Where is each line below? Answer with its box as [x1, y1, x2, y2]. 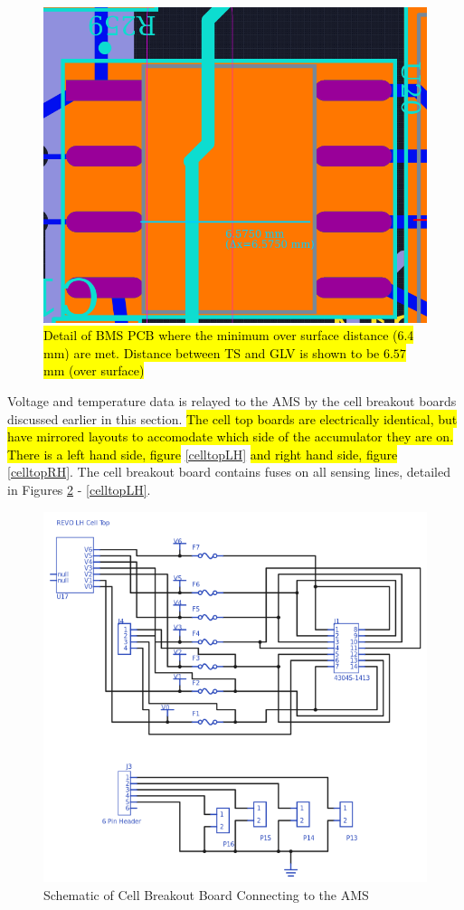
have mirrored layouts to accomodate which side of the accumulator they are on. [7, 427, 454, 446]
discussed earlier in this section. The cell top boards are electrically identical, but [7, 409, 458, 428]
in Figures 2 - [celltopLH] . [7, 479, 151, 498]
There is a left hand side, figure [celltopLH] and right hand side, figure [7, 444, 398, 463]
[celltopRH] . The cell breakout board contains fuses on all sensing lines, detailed [7, 462, 450, 481]
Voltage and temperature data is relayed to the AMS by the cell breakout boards [7, 391, 457, 410]
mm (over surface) [43, 361, 145, 380]
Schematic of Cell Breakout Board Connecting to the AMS [43, 885, 369, 904]
